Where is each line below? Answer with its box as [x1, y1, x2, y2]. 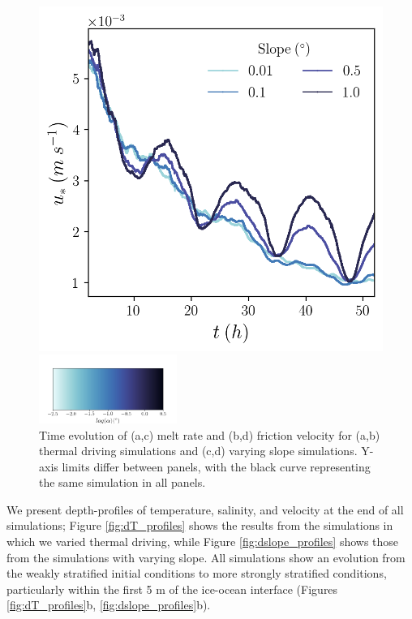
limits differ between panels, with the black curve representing [62, 458, 371, 475]
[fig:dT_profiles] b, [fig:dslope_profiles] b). [6, 596, 211, 613]
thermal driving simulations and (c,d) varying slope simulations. [39, 442, 358, 459]
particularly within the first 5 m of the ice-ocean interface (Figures [6, 580, 338, 597]
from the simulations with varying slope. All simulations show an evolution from [6, 548, 406, 565]
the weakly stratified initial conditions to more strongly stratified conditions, [6, 565, 387, 582]
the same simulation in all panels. [39, 474, 206, 491]
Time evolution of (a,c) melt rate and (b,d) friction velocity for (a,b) [39, 426, 380, 443]
